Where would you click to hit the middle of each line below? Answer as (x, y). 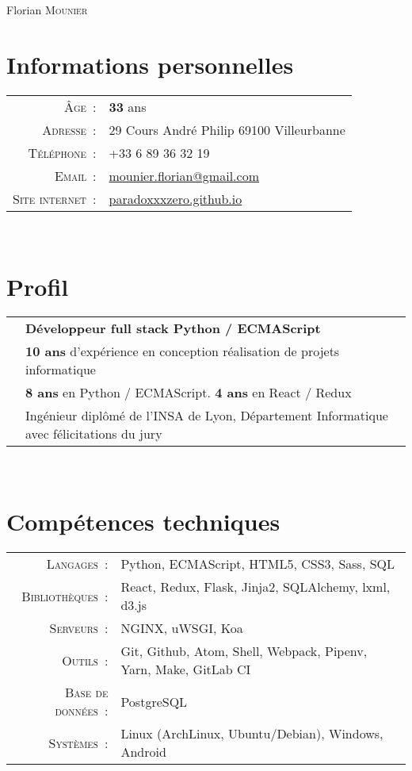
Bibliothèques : (65, 596)
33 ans (128, 106)
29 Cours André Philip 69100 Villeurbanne (227, 129)
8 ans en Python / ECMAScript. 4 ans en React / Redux (189, 393)
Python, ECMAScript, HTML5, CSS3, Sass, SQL (258, 564)
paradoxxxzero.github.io (175, 198)
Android (143, 752)
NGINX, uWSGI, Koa (182, 628)
